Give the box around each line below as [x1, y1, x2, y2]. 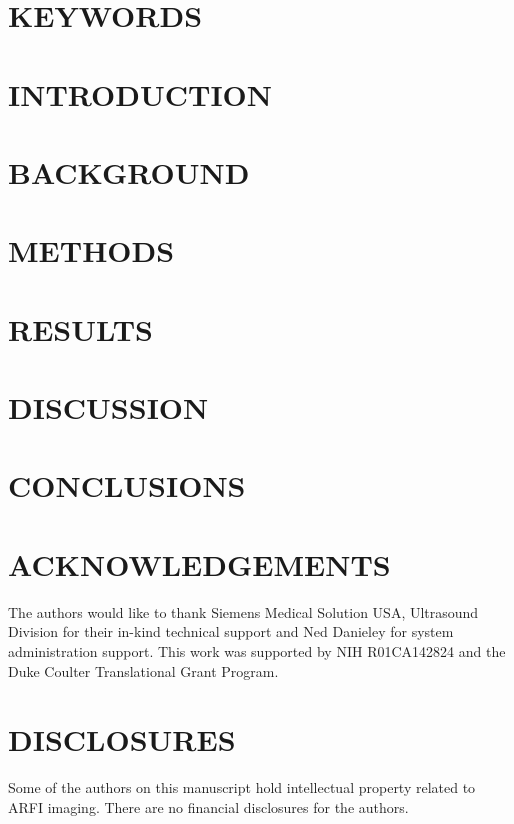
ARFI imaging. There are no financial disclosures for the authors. [8, 796, 409, 817]
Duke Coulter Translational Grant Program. [8, 660, 279, 681]
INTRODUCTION [8, 73, 273, 114]
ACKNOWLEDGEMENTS [8, 543, 391, 584]
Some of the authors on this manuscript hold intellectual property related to [8, 777, 476, 798]
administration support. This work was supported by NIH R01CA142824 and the [8, 640, 506, 661]
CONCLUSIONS [8, 465, 246, 506]
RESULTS [8, 308, 153, 349]
